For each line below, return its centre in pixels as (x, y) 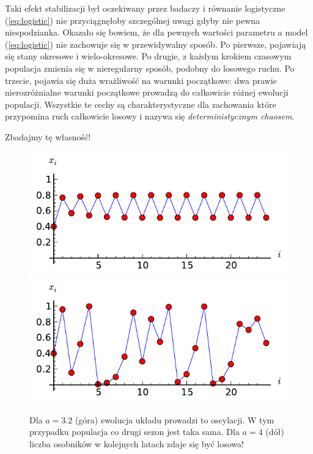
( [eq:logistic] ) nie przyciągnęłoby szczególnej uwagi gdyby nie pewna (133, 20)
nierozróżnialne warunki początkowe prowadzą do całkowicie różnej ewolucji (147, 92)
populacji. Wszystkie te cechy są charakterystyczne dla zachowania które (141, 104)
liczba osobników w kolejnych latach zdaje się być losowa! (137, 443)
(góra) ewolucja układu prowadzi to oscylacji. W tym (175, 419)
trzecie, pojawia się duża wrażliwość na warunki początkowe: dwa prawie (141, 80)
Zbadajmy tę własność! (48, 136)
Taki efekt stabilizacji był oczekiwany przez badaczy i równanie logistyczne (145, 8)
